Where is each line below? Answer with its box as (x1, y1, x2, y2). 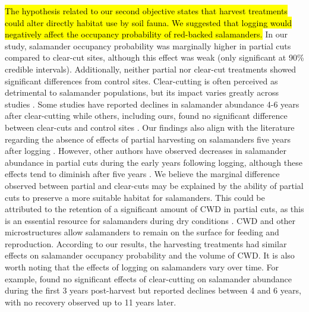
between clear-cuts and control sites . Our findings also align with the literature (5, 121, 295, 133)
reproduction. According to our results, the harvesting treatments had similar (5, 237, 287, 250)
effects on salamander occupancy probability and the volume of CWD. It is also (5, 249, 295, 261)
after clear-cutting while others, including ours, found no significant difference (5, 109, 288, 122)
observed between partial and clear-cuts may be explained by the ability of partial (5, 179, 304, 191)
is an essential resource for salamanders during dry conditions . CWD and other (5, 214, 296, 226)
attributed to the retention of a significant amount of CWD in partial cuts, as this (5, 203, 304, 215)
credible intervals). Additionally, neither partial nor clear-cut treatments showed (5, 62, 297, 75)
